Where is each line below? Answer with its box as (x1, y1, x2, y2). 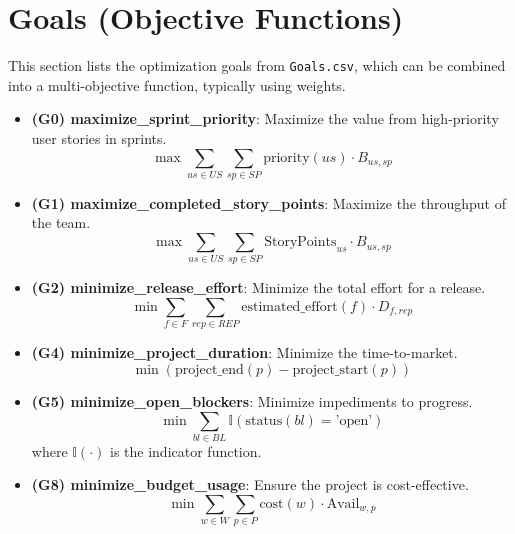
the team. (31, 212, 91, 233)
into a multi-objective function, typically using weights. (8, 74, 346, 95)
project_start (292, 362, 369, 377)
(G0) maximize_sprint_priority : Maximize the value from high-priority (31, 108, 499, 129)
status (245, 413, 283, 428)
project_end (174, 362, 244, 377)
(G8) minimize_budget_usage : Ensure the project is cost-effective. (31, 474, 469, 495)
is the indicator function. (110, 440, 262, 461)
